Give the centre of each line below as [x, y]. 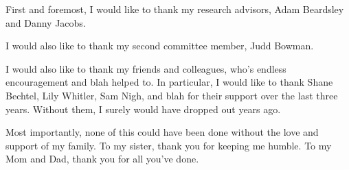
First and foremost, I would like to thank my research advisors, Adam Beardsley [175, 9]
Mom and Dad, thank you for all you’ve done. [102, 159]
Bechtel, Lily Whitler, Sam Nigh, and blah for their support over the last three [172, 95]
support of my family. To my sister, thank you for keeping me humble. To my [169, 145]
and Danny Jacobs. [46, 22]
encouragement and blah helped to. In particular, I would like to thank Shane [169, 82]
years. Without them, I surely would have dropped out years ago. [143, 109]
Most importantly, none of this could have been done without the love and [162, 132]
